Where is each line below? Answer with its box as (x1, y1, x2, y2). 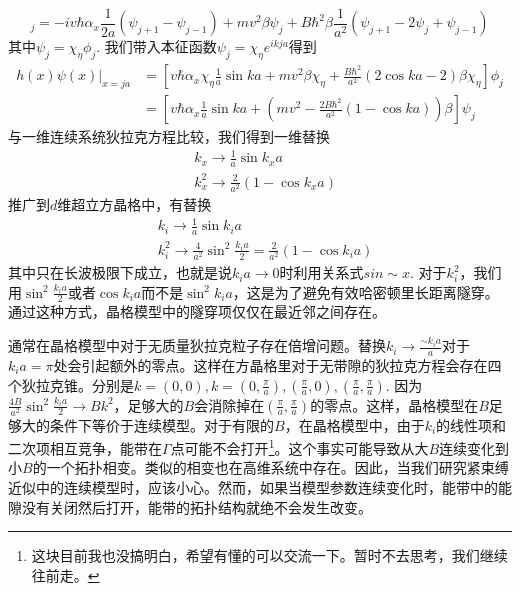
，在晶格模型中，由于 (284, 414, 425, 435)
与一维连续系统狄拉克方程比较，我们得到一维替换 (8, 126, 330, 147)
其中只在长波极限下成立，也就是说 (8, 262, 232, 283)
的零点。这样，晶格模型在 (310, 394, 479, 415)
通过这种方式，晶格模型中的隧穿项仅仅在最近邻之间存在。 (8, 301, 386, 322)
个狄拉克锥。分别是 (8, 374, 134, 395)
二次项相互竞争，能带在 (8, 437, 162, 458)
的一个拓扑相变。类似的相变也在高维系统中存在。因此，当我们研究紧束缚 (32, 457, 509, 478)
